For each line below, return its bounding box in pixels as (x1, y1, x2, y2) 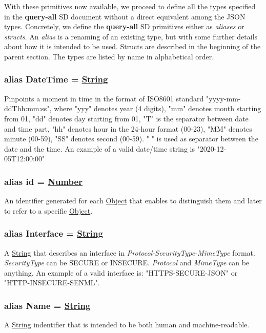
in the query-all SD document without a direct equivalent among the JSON (4, 11, 245, 22)
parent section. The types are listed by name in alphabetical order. (4, 51, 214, 61)
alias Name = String (4, 299, 91, 311)
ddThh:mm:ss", (4, 103, 52, 114)
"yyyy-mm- (206, 93, 241, 103)
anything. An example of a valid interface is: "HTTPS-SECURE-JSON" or (4, 267, 238, 278)
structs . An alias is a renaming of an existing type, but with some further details (4, 31, 258, 41)
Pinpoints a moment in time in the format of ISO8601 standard (4, 93, 204, 103)
